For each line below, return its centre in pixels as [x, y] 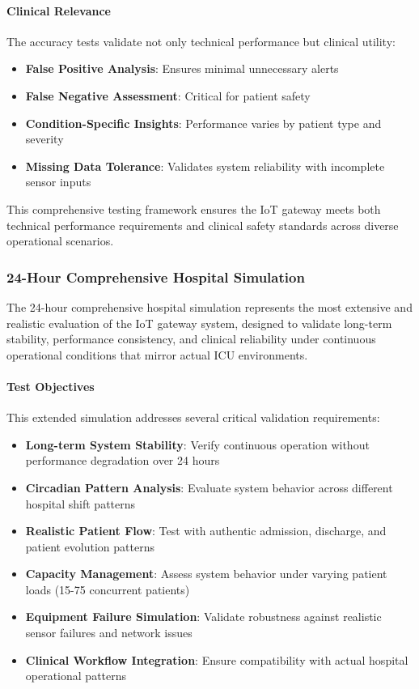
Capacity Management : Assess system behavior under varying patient [206, 574]
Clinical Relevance [59, 10]
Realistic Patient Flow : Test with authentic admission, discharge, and [206, 531]
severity [44, 139]
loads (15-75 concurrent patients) [108, 589]
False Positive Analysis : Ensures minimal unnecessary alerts [182, 68]
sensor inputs [58, 182]
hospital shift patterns [80, 503]
